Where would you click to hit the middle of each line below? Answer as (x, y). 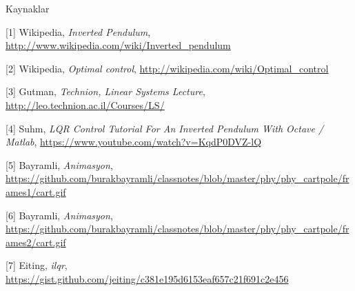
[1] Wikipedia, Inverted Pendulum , (78, 31)
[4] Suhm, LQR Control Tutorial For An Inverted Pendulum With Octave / (165, 128)
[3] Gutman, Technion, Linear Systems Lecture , (105, 91)
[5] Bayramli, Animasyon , (59, 164)
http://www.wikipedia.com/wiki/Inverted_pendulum (118, 45)
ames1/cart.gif (36, 191)
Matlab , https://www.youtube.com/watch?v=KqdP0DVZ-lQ (134, 142)
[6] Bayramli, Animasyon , (59, 215)
